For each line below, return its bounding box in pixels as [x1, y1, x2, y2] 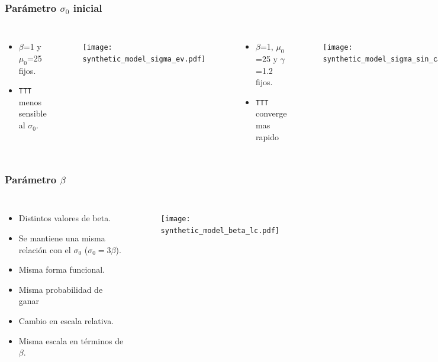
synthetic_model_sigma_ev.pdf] [82, 54, 206, 63]
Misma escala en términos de [18, 334, 124, 347]
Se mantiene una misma [18, 232, 105, 244]
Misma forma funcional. [18, 263, 105, 276]
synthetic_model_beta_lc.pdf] [160, 227, 280, 235]
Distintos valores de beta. [18, 212, 111, 224]
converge [256, 107, 287, 119]
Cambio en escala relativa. [18, 315, 114, 327]
